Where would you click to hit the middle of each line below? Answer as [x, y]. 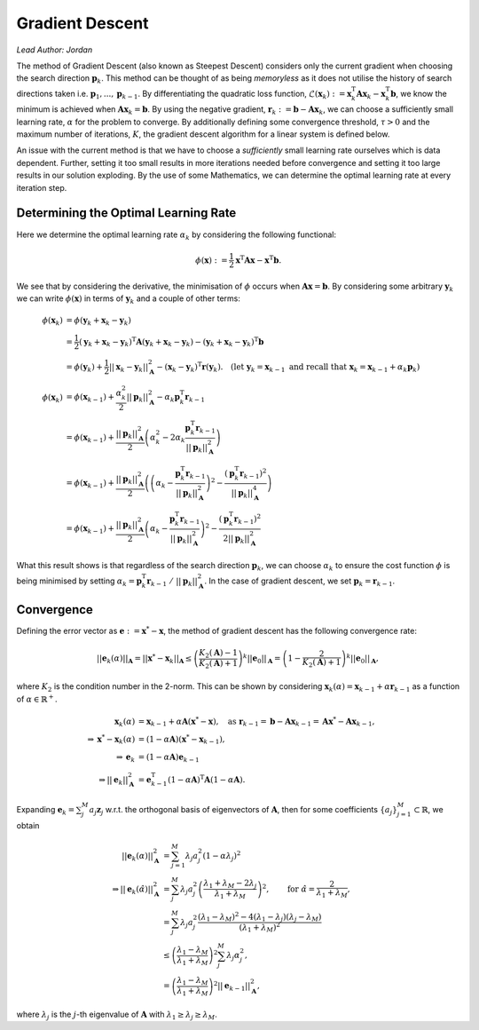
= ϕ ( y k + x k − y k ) [99, 321]
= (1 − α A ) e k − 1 [169, 757]
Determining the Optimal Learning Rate [126, 213]
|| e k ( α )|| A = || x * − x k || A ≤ [144, 659]
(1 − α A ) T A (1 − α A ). [206, 779]
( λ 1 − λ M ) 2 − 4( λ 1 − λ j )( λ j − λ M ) [260, 917]
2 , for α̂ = [288, 888]
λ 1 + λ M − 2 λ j [230, 884]
